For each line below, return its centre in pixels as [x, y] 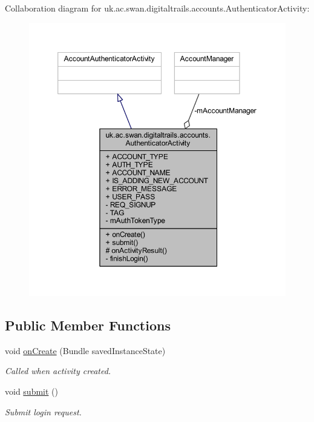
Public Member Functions [88, 325]
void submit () [31, 391]
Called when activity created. [58, 371]
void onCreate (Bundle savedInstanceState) [85, 350]
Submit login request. [43, 411]
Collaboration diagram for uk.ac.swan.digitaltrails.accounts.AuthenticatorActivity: [157, 8]
